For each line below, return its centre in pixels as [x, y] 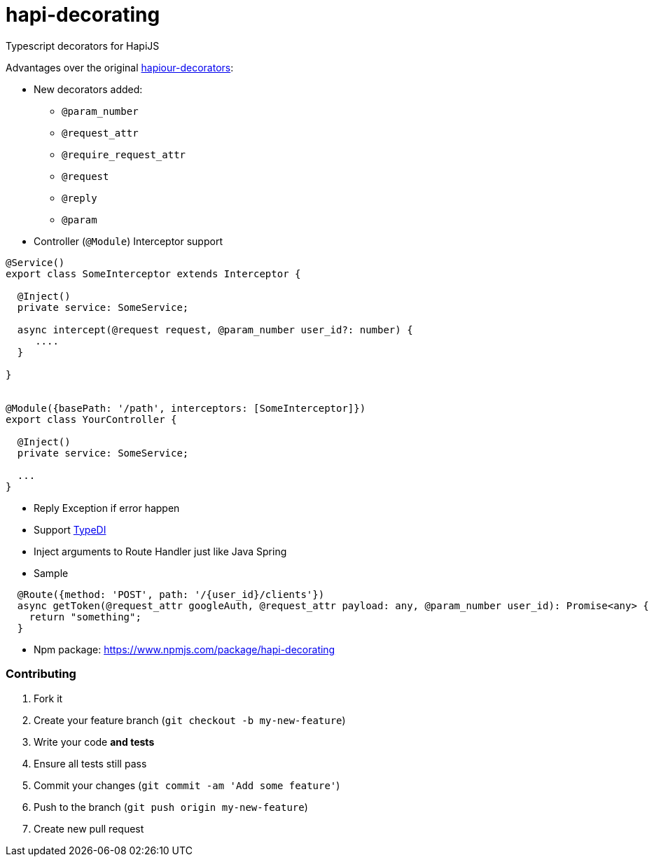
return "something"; [85, 617]
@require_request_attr [124, 154]
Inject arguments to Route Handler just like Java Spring [160, 551]
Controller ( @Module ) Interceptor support [128, 241]
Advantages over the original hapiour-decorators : [120, 67]
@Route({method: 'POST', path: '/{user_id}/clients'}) [171, 594]
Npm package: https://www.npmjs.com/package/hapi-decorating [185, 649]
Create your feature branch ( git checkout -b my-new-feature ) [190, 720]
